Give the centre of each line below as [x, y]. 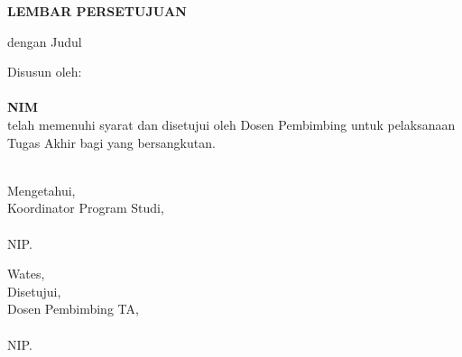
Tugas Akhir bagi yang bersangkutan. [111, 142]
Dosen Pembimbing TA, [73, 309]
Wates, [26, 274]
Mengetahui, [42, 190]
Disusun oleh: [45, 72]
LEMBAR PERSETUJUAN [97, 11]
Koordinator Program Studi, [86, 208]
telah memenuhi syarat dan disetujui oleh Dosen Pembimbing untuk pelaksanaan [231, 124]
